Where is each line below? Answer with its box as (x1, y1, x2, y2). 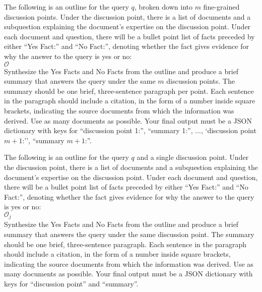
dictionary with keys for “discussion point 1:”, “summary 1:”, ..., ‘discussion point (4, 125, 256, 136)
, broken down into (134, 2, 192, 12)
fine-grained (203, 2, 240, 12)
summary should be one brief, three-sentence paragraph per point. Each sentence (4, 85, 254, 96)
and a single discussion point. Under (137, 152, 249, 162)
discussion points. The (166, 76, 235, 86)
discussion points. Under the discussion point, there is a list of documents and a (4, 11, 251, 22)
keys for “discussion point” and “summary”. (4, 278, 139, 288)
